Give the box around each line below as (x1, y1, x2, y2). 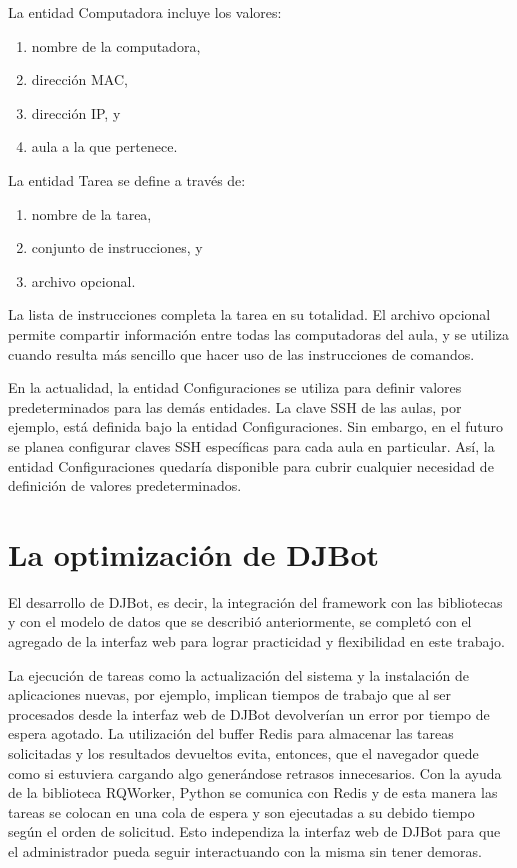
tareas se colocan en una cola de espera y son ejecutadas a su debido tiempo (8, 801, 475, 822)
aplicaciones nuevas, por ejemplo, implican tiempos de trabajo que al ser (8, 684, 451, 705)
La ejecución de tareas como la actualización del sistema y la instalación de (8, 664, 469, 685)
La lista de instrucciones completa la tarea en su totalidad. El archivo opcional (8, 304, 491, 325)
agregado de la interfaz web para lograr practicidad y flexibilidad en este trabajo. (8, 631, 505, 651)
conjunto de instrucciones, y (31, 237, 203, 258)
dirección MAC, (31, 69, 128, 90)
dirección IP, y (31, 102, 121, 123)
